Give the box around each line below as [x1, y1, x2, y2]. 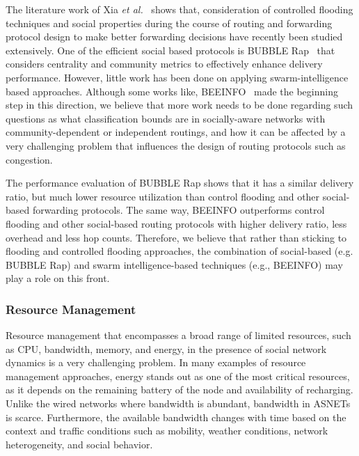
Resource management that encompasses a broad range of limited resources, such [6, 328, 351, 343]
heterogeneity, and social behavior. [6, 437, 153, 451]
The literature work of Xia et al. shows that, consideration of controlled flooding [6, 2, 353, 16]
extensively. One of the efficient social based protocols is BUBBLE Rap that [6, 42, 335, 57]
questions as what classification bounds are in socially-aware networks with [6, 111, 326, 125]
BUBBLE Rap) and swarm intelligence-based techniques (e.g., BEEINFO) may [6, 257, 343, 272]
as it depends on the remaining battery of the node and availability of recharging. [6, 382, 353, 397]
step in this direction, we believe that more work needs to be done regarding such [6, 97, 353, 112]
